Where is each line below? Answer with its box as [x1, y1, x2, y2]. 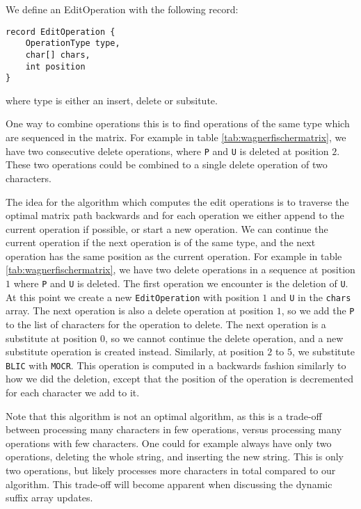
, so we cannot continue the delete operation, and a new [104, 330, 344, 345]
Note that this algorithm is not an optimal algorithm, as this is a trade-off [6, 408, 322, 423]
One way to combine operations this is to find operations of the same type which [6, 116, 350, 131]
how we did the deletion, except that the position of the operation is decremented [6, 371, 353, 386]
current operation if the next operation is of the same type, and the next [6, 235, 316, 250]
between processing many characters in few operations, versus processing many [6, 422, 342, 437]
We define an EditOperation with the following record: [6, 2, 239, 16]
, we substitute [292, 344, 355, 359]
